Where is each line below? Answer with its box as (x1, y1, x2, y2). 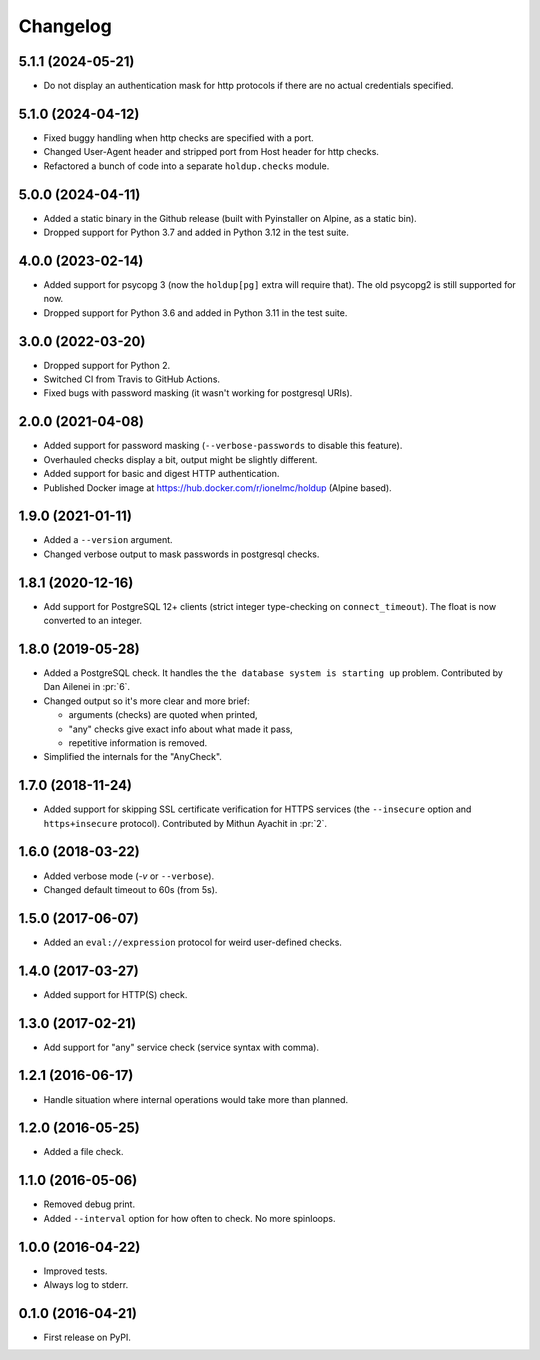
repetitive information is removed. (68, 736, 208, 749)
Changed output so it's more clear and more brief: (43, 695, 250, 707)
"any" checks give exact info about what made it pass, (68, 723, 294, 735)
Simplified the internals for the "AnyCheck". (43, 751, 222, 763)
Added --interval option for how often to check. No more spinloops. (43, 1212, 336, 1224)
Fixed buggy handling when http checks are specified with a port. (43, 131, 314, 144)
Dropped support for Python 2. (43, 359, 170, 371)
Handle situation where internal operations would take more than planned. (43, 1093, 349, 1105)
